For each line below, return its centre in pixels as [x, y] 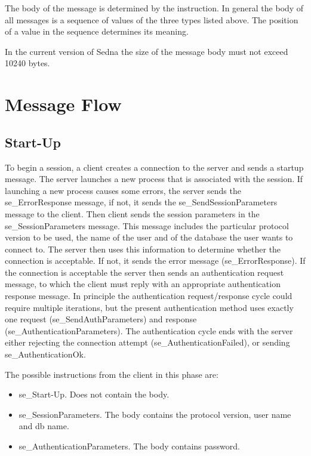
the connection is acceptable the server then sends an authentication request [144, 272]
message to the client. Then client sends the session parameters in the [132, 213]
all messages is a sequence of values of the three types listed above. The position [152, 19]
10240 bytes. [27, 63]
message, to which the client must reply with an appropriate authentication [143, 284]
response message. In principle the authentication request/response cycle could [149, 296]
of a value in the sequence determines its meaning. [97, 31]
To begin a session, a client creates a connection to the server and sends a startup [154, 167]
